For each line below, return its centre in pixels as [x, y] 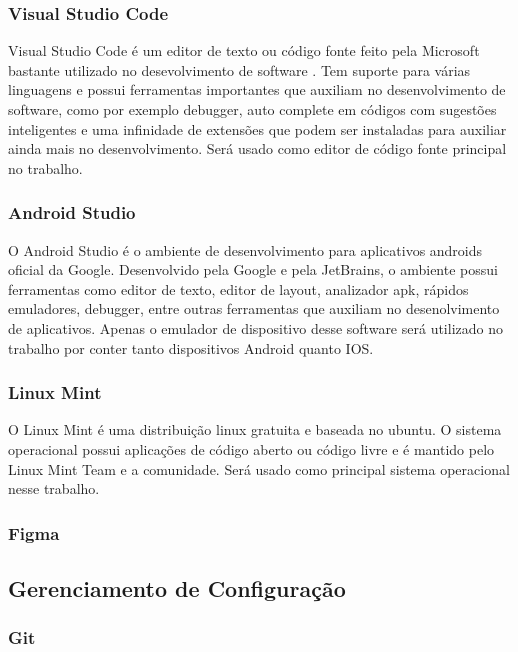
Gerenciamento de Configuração [177, 587]
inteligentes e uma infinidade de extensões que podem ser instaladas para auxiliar [257, 128]
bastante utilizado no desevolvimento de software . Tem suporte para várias [239, 69]
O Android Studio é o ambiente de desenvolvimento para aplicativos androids [245, 249]
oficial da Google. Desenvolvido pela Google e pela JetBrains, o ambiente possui [253, 269]
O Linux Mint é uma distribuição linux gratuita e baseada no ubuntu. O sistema [255, 429]
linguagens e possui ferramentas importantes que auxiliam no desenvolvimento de [257, 89]
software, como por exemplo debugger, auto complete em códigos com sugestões [252, 109]
